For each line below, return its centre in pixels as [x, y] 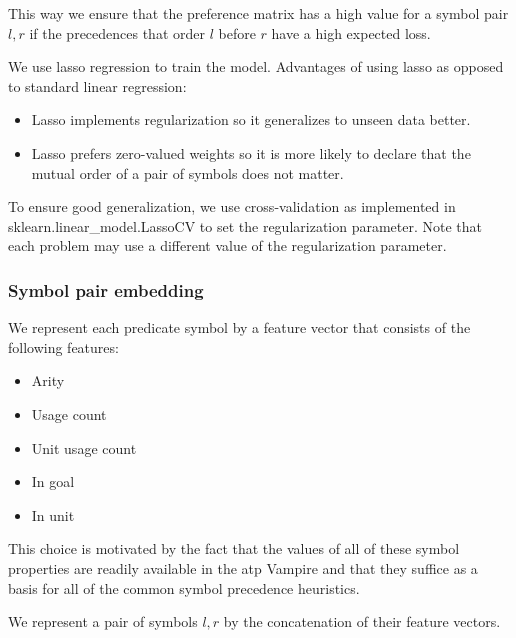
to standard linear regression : [97, 85]
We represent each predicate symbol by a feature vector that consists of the [239, 327]
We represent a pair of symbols [103, 621]
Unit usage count [84, 447]
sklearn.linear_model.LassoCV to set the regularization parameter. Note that [245, 225]
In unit [53, 514]
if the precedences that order [117, 32]
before [237, 32]
